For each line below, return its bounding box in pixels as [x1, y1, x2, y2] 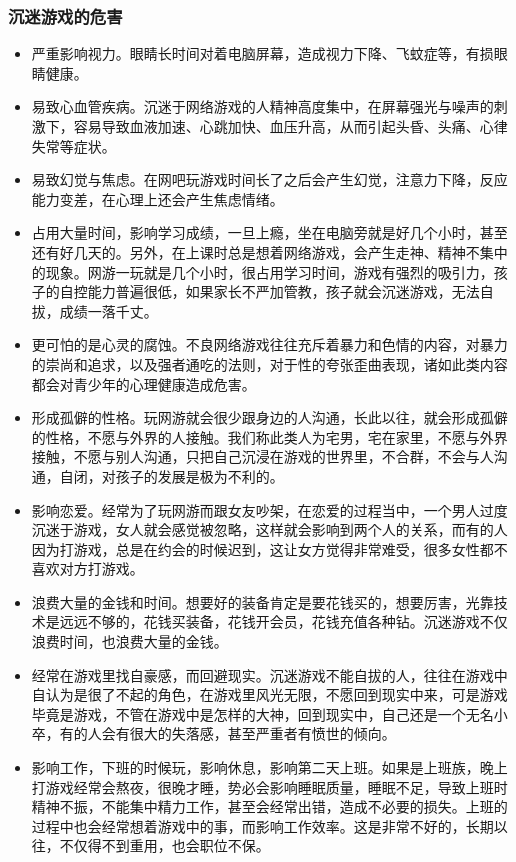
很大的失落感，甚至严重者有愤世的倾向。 [129, 723, 396, 744]
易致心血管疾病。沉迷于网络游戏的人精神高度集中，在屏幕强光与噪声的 [31, 96, 494, 117]
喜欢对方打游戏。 [31, 558, 144, 579]
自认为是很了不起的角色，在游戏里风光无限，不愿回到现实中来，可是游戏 [31, 684, 508, 705]
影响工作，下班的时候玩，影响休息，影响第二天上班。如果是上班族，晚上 [31, 757, 508, 778]
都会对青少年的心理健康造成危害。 [31, 373, 256, 394]
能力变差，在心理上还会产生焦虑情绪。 [31, 188, 284, 209]
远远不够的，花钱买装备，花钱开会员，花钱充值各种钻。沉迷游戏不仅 [59, 611, 508, 632]
